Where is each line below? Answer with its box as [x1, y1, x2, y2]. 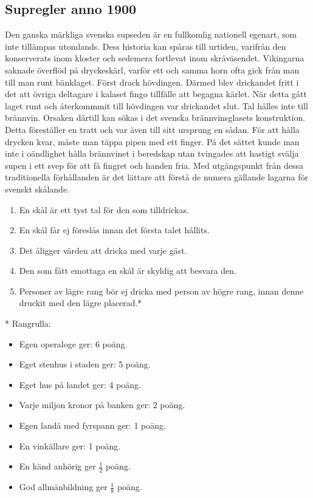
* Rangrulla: [5, 317, 51, 330]
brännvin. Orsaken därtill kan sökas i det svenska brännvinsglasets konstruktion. [5, 111, 306, 124]
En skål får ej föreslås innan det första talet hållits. [19, 223, 210, 236]
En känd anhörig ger [19, 460, 96, 472]
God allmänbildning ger [19, 480, 108, 493]
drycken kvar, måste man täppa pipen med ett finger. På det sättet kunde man [5, 135, 300, 148]
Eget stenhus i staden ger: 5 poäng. [19, 358, 151, 370]
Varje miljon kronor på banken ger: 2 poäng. [19, 398, 185, 411]
